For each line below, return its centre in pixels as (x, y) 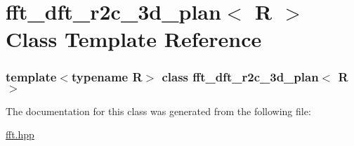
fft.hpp (20, 134)
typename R (107, 77)
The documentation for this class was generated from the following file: (158, 111)
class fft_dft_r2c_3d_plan (240, 77)
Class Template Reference (134, 39)
